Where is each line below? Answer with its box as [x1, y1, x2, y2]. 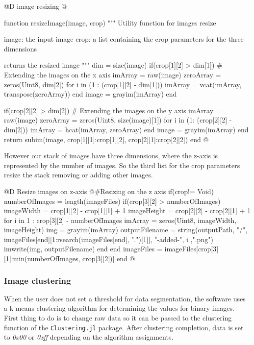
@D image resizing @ [4, 1, 67, 11]
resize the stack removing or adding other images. [4, 170, 153, 180]
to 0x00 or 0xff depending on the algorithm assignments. [4, 332, 174, 342]
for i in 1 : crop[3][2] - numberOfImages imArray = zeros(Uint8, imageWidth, [4, 215, 237, 225]
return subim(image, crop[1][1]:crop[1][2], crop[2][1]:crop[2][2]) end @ [4, 134, 209, 144]
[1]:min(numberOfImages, [4, 253, 80, 264]
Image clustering [4, 274, 71, 286]
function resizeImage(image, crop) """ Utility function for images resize [4, 17, 216, 27]
